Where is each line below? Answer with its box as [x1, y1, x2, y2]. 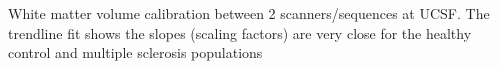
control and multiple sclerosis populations [8, 42, 263, 63]
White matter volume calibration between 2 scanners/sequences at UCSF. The [8, 3, 490, 23]
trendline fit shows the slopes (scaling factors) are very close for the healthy [8, 22, 472, 43]
